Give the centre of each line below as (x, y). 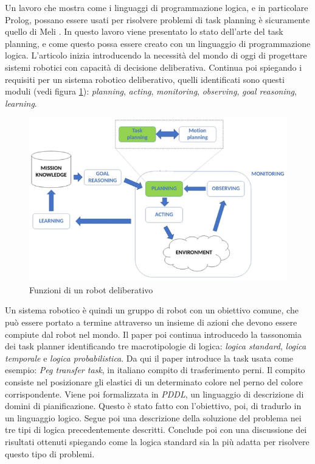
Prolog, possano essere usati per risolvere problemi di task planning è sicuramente (157, 19)
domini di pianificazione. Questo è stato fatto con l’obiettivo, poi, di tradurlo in (153, 406)
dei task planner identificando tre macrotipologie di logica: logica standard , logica (156, 346)
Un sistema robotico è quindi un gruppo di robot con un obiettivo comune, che (152, 310)
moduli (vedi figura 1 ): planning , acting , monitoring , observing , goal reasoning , (151, 91)
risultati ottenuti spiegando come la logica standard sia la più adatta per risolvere (157, 441)
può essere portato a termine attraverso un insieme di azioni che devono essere (151, 322)
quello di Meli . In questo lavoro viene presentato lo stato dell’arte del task (144, 31)
